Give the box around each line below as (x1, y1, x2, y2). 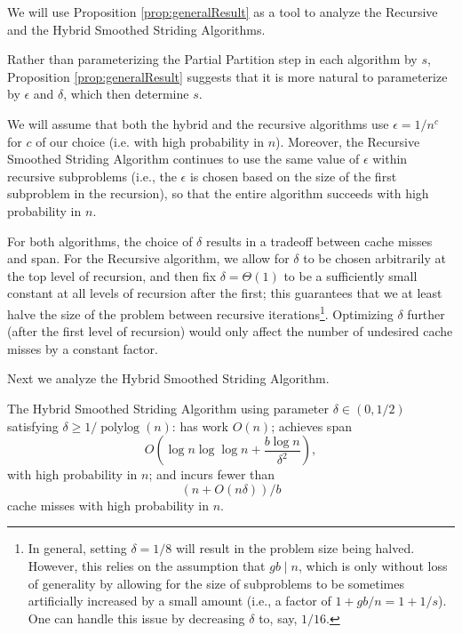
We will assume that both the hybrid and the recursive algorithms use (7, 114, 389, 132)
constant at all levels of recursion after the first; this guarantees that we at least (7, 284, 442, 302)
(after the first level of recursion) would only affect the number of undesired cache (7, 322, 453, 341)
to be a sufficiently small (283, 266, 418, 285)
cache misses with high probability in (7, 495, 209, 514)
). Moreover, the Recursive (275, 132, 420, 150)
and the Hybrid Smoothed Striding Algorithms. (7, 20, 266, 38)
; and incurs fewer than (148, 465, 275, 484)
